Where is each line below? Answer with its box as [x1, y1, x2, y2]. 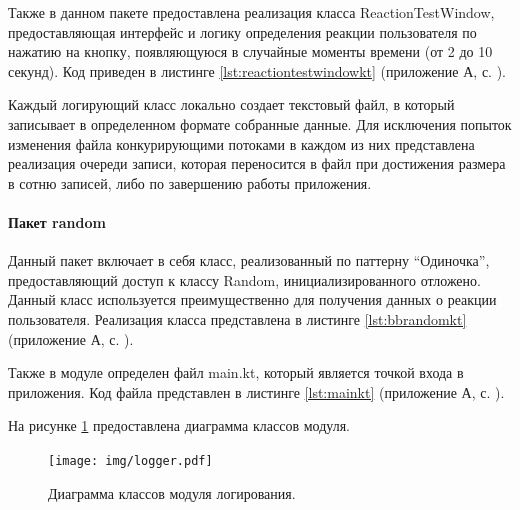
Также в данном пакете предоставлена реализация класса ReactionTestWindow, [8, 2, 495, 22]
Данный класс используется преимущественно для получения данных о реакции [8, 289, 497, 310]
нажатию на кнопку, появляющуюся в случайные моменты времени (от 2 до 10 [8, 41, 493, 62]
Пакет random [8, 211, 106, 232]
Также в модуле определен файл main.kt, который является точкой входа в [8, 362, 464, 383]
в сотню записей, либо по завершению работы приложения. [8, 172, 372, 193]
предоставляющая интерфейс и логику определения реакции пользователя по [8, 21, 477, 42]
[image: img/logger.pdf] [48, 453, 213, 468]
